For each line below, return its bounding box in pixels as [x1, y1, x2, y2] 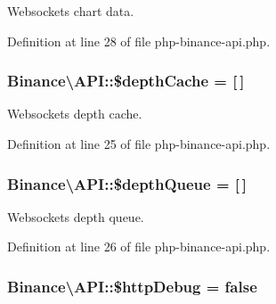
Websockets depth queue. [7, 207, 144, 226]
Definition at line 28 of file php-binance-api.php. [7, 31, 271, 50]
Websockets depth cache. [7, 104, 142, 123]
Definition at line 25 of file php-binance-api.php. [7, 135, 271, 152]
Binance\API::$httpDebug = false [7, 275, 257, 297]
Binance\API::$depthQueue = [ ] [7, 172, 247, 194]
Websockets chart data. [7, 2, 134, 20]
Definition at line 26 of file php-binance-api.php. [7, 237, 271, 256]
